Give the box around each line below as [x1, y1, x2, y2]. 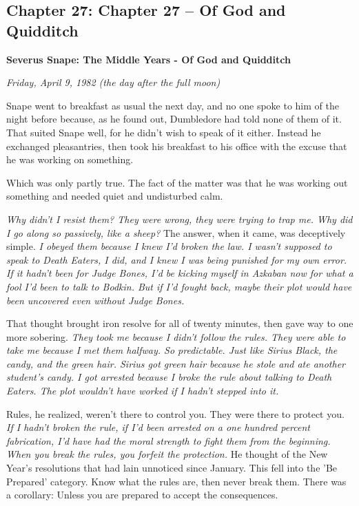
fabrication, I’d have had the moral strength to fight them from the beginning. [6, 433, 331, 447]
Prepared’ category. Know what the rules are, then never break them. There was [6, 474, 347, 488]
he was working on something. [6, 152, 134, 167]
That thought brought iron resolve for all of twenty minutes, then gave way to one [6, 316, 353, 330]
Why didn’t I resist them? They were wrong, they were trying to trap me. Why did [6, 211, 353, 226]
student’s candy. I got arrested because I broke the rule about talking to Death [6, 370, 332, 384]
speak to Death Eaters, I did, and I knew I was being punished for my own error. [6, 252, 347, 266]
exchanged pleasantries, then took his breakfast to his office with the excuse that [6, 138, 347, 153]
